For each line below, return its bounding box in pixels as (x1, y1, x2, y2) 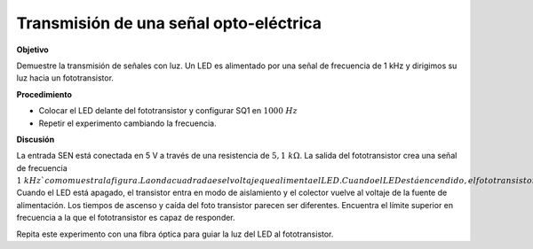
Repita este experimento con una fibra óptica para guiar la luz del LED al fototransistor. (16, 229, 334, 239)
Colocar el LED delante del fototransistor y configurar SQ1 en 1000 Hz (38, 105, 298, 116)
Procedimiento (16, 89, 73, 99)
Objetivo (16, 44, 49, 55)
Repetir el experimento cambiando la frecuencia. (38, 118, 217, 128)
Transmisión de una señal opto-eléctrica (16, 13, 322, 33)
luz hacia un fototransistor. (16, 73, 115, 83)
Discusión (16, 134, 55, 144)
